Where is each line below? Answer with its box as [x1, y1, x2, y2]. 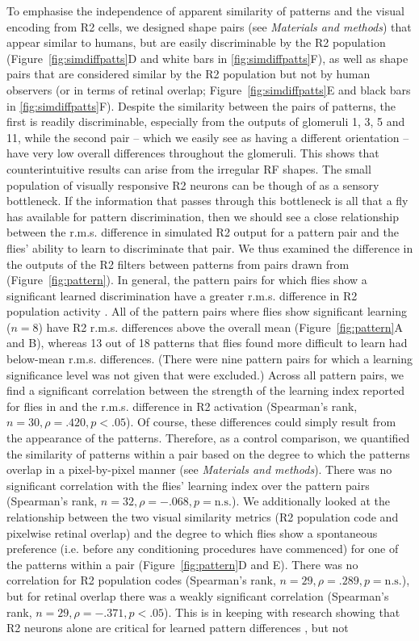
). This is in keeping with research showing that [164, 603, 400, 620]
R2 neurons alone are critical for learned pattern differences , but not [6, 619, 349, 636]
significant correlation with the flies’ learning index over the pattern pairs [6, 476, 370, 493]
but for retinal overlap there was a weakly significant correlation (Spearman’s [6, 587, 389, 604]
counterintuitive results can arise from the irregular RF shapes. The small [6, 160, 371, 177]
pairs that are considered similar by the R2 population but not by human [6, 65, 371, 82]
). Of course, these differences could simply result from [125, 413, 396, 430]
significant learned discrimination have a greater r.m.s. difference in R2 [6, 287, 358, 304]
